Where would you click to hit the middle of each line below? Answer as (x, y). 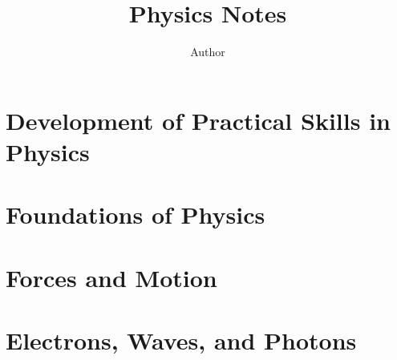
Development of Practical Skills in (198, 120)
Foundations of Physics (136, 214)
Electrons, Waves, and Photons (181, 340)
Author (208, 52)
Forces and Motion (111, 277)
